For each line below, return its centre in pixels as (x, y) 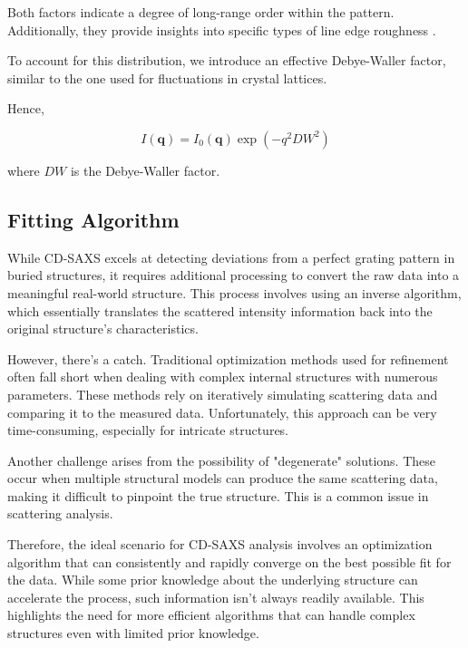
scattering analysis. (60, 513)
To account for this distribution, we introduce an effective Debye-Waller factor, (227, 60)
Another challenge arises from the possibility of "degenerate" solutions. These (221, 460)
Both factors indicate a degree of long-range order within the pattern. (201, 12)
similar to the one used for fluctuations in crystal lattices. (167, 77)
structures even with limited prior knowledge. (133, 633)
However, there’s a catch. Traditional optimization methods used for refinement (228, 358)
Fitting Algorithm (93, 219)
